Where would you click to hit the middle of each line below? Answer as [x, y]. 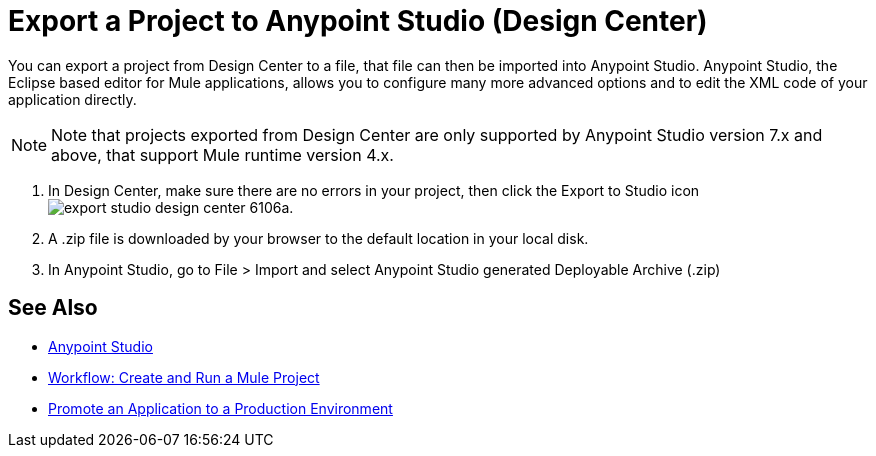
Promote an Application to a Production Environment [220, 408]
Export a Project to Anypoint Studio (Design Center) [358, 21]
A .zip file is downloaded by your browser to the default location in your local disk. [318, 238]
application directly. [72, 99]
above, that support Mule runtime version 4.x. [222, 154]
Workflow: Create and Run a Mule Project [184, 377]
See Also [53, 308]
